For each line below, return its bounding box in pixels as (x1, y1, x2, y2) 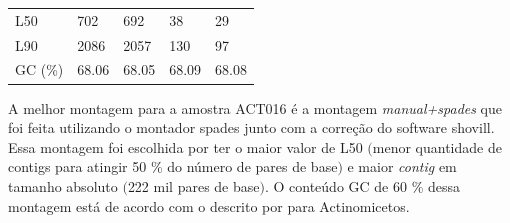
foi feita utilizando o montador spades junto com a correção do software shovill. (8, 117, 495, 138)
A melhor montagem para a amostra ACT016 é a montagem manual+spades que (8, 97, 503, 118)
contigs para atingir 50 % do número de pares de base (8, 156, 338, 177)
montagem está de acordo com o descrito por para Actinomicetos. (8, 195, 410, 216)
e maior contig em (347, 156, 457, 177)
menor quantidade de (372, 136, 502, 157)
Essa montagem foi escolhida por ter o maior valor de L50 (8, 136, 363, 157)
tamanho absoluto (8, 175, 118, 196)
